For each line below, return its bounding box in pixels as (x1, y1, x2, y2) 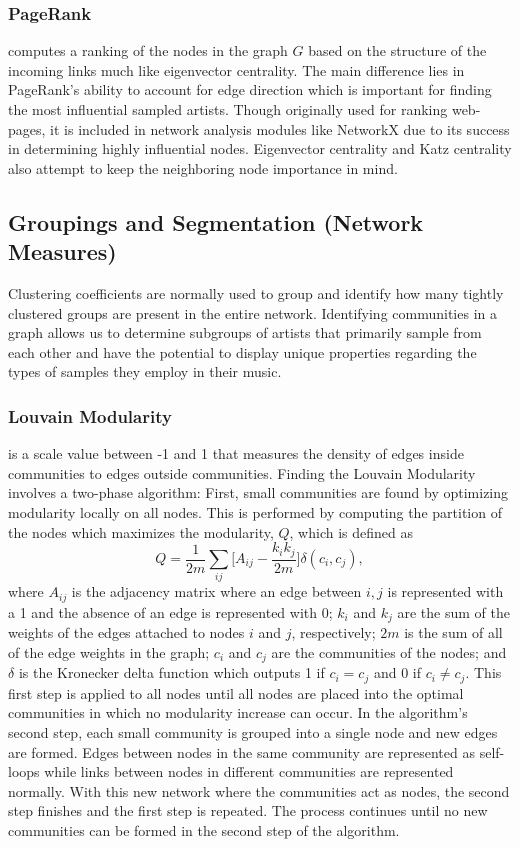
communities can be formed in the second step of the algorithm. (8, 819, 400, 840)
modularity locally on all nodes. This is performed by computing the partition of (8, 501, 502, 522)
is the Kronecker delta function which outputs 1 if (18, 662, 325, 683)
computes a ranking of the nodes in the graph (8, 40, 288, 61)
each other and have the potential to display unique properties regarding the (8, 341, 477, 362)
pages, (8, 118, 46, 139)
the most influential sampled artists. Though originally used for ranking (8, 99, 448, 119)
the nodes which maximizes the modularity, (8, 521, 274, 542)
